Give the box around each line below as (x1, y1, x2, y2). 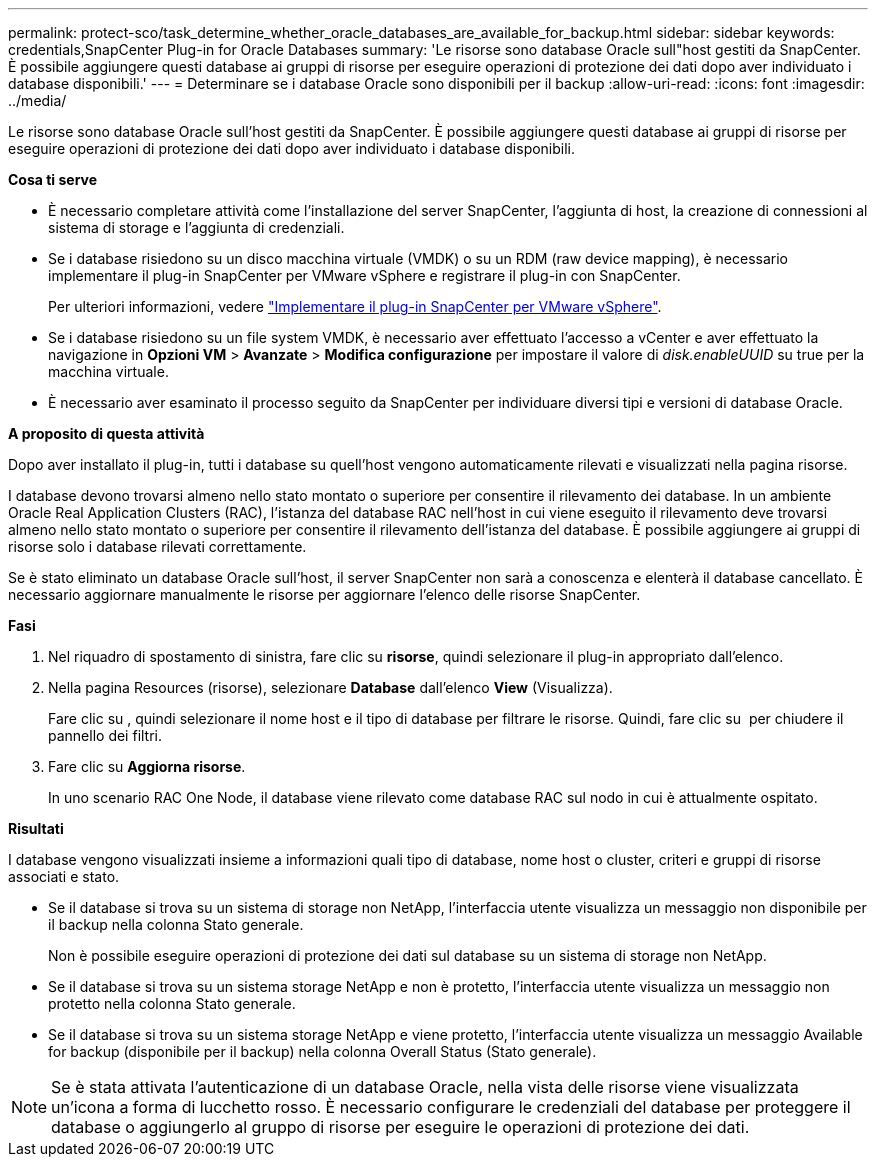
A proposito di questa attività (8, 425, 205, 442)
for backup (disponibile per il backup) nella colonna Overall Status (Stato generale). (48, 1043, 597, 1060)
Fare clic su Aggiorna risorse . (48, 758, 246, 775)
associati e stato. (8, 868, 120, 885)
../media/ (8, 92, 67, 109)
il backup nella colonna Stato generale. (48, 916, 304, 933)
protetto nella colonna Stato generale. (48, 995, 296, 1012)
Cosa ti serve (8, 171, 98, 188)
